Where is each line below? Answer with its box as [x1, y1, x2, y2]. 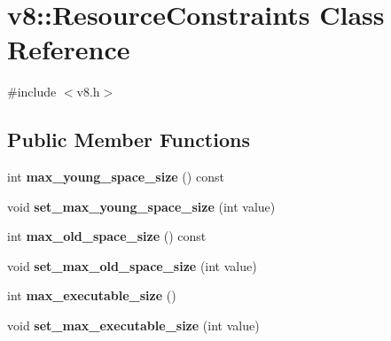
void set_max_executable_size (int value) [7, 316, 260, 335]
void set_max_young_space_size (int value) [7, 197, 276, 215]
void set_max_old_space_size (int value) [7, 256, 257, 275]
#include [7, 82, 57, 101]
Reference [7, 31, 130, 67]
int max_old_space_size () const [7, 227, 207, 245]
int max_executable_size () [7, 286, 176, 305]
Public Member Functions [7, 126, 250, 153]
